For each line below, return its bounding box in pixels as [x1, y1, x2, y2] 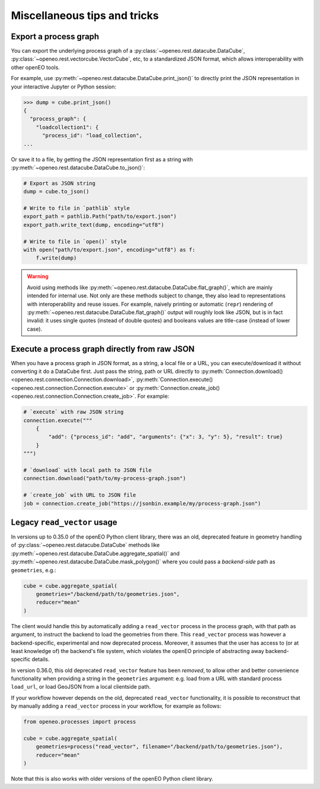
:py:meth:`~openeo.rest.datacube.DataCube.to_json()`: [11, 164, 145, 171]
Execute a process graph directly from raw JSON [11, 344, 195, 354]
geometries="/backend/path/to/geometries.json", [36, 591, 180, 597]
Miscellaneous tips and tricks [11, 9, 159, 22]
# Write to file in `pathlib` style [23, 205, 130, 212]
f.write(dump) [36, 255, 77, 261]
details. [31, 656, 50, 663]
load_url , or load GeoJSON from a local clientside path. [11, 683, 151, 690]
